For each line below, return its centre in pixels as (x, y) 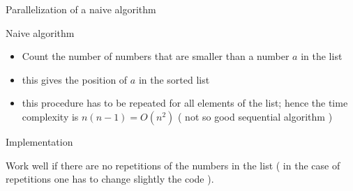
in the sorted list (174, 79)
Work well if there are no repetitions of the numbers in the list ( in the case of (173, 165)
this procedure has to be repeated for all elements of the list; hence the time (185, 103)
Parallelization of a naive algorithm (81, 9)
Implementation (39, 141)
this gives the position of (75, 79)
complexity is (50, 116)
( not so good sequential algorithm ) (255, 116)
